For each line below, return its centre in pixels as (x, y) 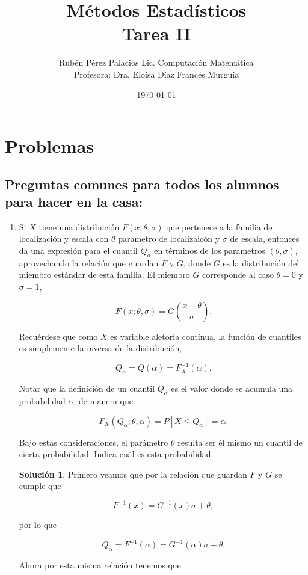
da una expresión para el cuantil (78, 251)
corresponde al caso (238, 275)
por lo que (38, 525)
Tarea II (156, 33)
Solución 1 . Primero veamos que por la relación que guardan (133, 474)
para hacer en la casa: (74, 202)
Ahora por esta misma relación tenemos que (100, 565)
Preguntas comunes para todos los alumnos (142, 184)
